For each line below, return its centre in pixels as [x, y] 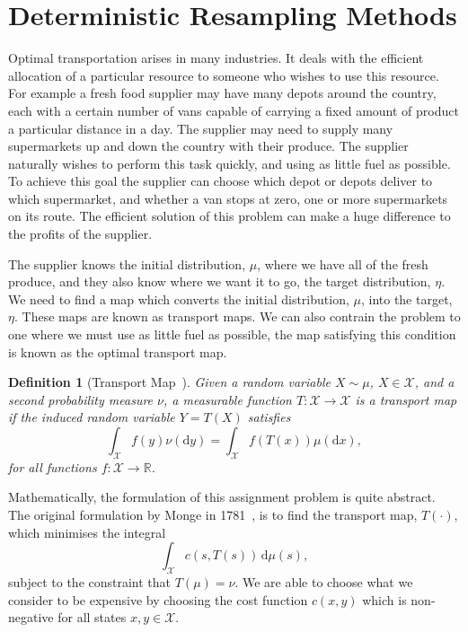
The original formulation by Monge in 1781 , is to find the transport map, [213, 514]
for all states [92, 617]
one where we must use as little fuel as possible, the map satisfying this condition [232, 334]
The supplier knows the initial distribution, [127, 263]
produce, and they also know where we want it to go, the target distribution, [220, 281]
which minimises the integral [87, 532]
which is [384, 599]
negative [31, 617]
